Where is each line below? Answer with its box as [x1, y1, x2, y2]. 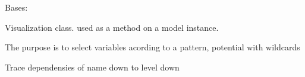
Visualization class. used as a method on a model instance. [5, 21, 219, 33]
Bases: [5, 1, 28, 13]
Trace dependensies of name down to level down [5, 60, 180, 73]
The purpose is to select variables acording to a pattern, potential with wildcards [5, 41, 300, 53]
